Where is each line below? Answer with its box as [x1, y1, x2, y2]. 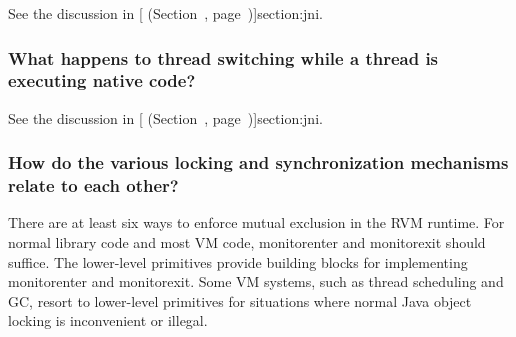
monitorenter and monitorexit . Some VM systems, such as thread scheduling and [8, 271, 504, 292]
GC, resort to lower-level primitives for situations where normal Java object [8, 290, 472, 311]
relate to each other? [8, 173, 179, 198]
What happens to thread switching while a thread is [8, 45, 439, 70]
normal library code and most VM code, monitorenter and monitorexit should [8, 232, 486, 253]
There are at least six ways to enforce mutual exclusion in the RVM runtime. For [8, 212, 505, 233]
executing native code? [8, 68, 196, 93]
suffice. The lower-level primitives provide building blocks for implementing [8, 251, 468, 272]
